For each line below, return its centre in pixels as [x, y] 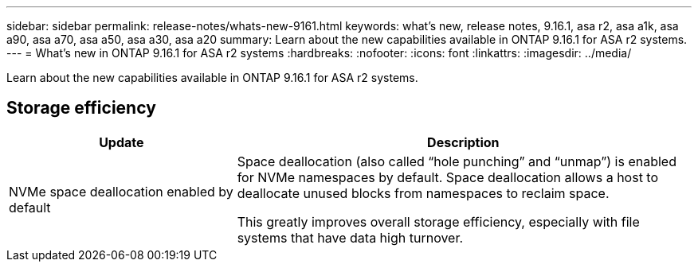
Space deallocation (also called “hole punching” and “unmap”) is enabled [457, 161]
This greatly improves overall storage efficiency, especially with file [438, 221]
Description [463, 142]
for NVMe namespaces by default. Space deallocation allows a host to [448, 177]
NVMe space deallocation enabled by [121, 191]
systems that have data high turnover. [350, 237]
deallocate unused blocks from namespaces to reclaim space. [423, 193]
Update [122, 142]
